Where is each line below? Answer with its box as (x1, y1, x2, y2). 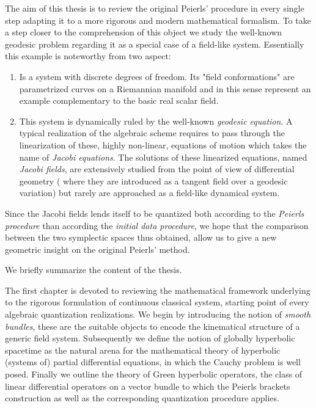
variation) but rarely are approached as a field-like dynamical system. (19, 186, 280, 199)
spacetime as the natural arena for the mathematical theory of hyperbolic (5, 343, 281, 356)
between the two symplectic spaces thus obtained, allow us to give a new (5, 231, 277, 244)
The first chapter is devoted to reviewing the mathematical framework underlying (5, 283, 310, 296)
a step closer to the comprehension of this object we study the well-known (5, 26, 282, 38)
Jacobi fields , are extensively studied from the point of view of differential (19, 162, 295, 175)
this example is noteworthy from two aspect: (5, 49, 171, 62)
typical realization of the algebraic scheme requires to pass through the (19, 126, 285, 139)
